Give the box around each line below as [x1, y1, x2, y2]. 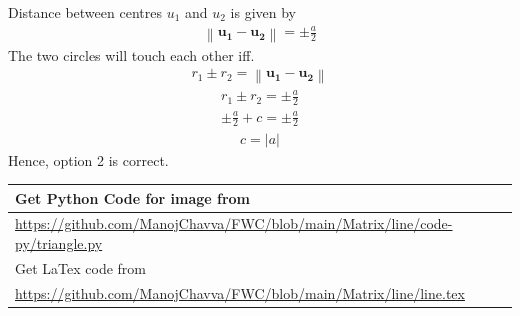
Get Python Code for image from [15, 187, 251, 208]
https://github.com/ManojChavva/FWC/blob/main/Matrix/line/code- [15, 213, 453, 234]
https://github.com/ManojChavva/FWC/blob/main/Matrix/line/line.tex [15, 282, 465, 303]
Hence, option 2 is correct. [8, 149, 169, 170]
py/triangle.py [15, 233, 103, 254]
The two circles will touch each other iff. [8, 44, 255, 65]
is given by [230, 2, 297, 22]
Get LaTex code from [15, 257, 146, 278]
